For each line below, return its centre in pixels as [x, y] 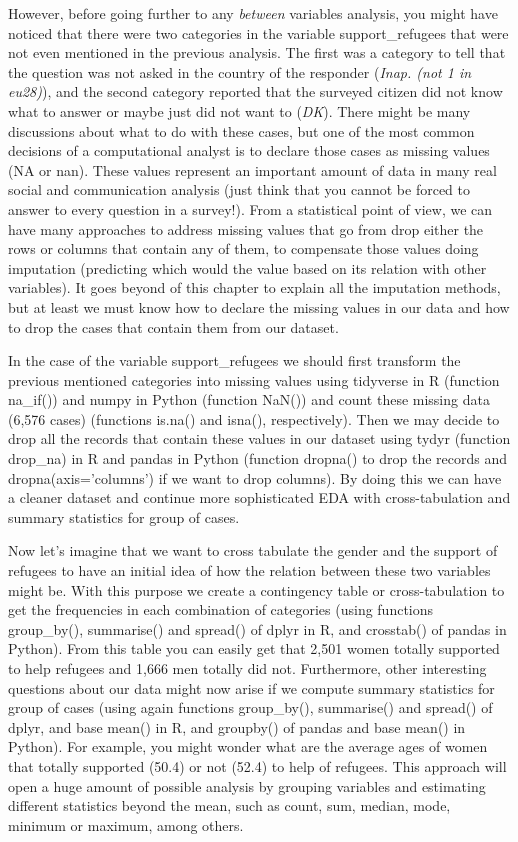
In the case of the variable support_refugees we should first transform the [234, 360]
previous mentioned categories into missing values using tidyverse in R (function [254, 379]
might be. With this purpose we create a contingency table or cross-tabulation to [256, 589]
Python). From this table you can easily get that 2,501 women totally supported [254, 648]
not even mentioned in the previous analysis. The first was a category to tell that [257, 52]
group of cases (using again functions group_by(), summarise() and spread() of [250, 707]
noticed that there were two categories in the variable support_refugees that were [258, 32]
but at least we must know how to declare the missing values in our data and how [259, 306]
